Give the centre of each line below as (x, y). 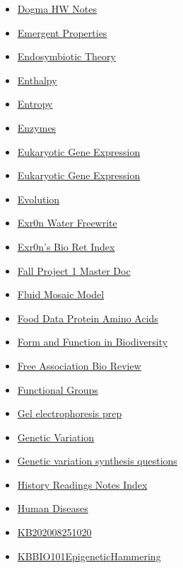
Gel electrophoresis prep (70, 413)
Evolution (39, 199)
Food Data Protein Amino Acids (88, 318)
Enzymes (37, 127)
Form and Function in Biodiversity (93, 342)
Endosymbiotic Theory (66, 56)
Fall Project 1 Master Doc (74, 270)
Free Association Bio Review (79, 365)
